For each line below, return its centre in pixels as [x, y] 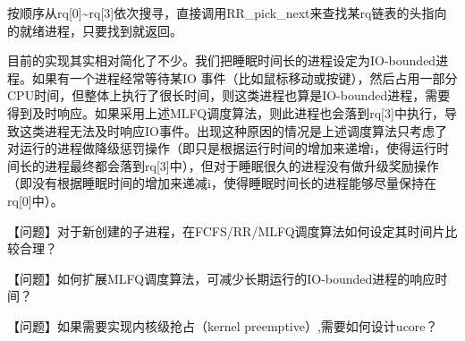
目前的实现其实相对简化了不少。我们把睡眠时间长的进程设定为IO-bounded [222, 60]
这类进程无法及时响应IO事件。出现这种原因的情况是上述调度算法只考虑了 [233, 130]
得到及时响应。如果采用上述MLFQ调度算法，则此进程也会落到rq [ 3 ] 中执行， [226, 112]
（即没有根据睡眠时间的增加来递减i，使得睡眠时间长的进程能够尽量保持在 [222, 183]
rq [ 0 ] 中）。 [35, 200]
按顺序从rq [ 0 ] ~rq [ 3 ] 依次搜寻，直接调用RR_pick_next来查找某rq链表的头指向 [227, 13]
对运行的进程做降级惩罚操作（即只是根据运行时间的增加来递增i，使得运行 [222, 148]
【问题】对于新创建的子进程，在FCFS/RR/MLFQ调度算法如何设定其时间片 [226, 230]
